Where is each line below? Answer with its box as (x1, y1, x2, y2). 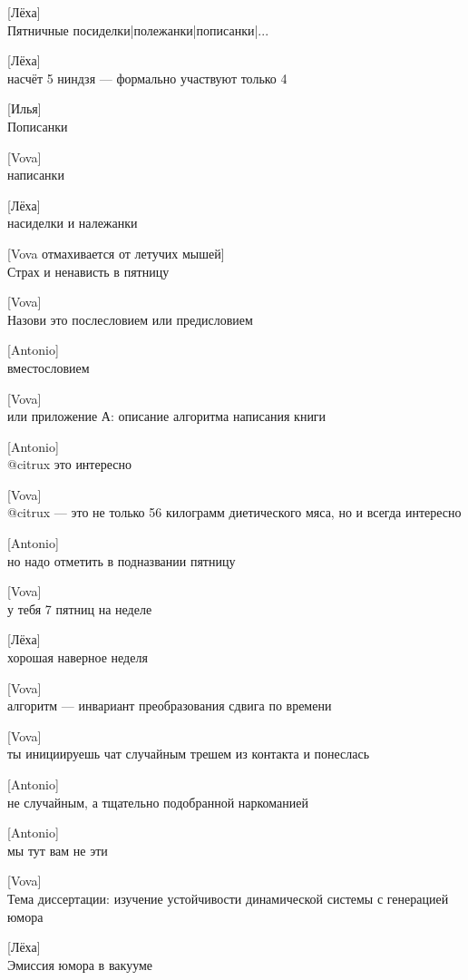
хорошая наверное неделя (7, 648, 148, 667)
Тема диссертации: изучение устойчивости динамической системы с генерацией (7, 888, 449, 907)
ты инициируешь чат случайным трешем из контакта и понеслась (7, 744, 370, 763)
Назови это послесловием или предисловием (7, 309, 253, 328)
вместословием (7, 358, 90, 377)
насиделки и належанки (7, 213, 138, 232)
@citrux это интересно (7, 455, 132, 474)
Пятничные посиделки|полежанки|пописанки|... (7, 20, 269, 39)
